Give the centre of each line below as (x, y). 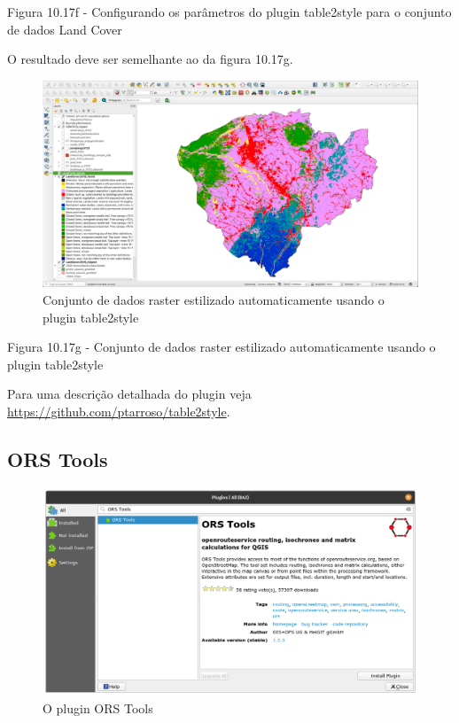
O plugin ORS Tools (98, 708)
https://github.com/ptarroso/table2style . (119, 411)
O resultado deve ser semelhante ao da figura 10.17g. (150, 59)
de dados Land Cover (65, 29)
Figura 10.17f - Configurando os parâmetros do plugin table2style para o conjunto (229, 12)
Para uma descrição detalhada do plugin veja (129, 394)
